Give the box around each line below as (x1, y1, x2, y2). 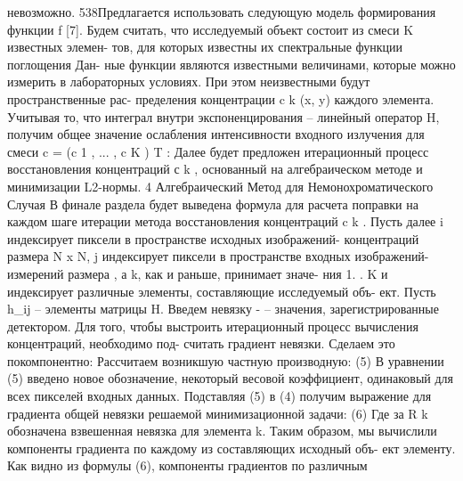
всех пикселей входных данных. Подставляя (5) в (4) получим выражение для (7, 387, 432, 405)
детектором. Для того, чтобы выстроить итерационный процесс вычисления (7, 316, 418, 335)
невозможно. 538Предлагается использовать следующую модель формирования (7, 3, 436, 20)
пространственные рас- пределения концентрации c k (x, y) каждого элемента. (7, 89, 435, 108)
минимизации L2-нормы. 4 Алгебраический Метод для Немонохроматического (7, 176, 434, 195)
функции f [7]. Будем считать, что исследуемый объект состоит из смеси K (7, 20, 414, 38)
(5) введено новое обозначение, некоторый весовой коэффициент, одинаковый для (7, 369, 453, 387)
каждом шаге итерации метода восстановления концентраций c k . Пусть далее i (7, 212, 443, 231)
